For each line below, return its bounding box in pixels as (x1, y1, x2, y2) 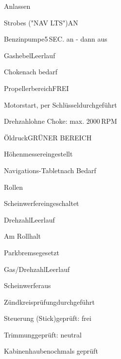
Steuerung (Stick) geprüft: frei (4, 313, 91, 323)
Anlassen (4, 1, 31, 11)
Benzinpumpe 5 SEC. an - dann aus (4, 34, 107, 44)
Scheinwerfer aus (4, 280, 51, 291)
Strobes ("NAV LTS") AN (4, 17, 78, 27)
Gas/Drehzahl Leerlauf (4, 264, 70, 274)
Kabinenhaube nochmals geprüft (4, 346, 98, 356)
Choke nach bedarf (4, 67, 58, 77)
